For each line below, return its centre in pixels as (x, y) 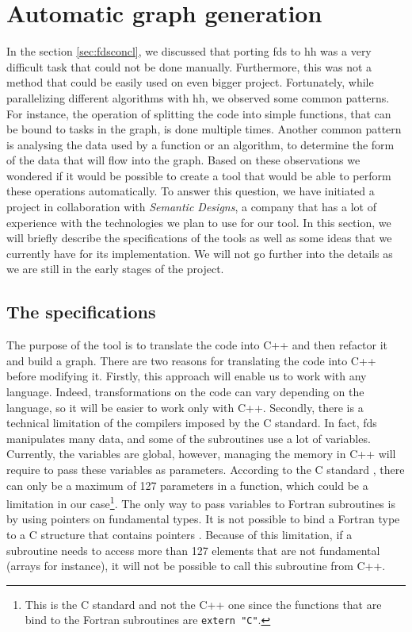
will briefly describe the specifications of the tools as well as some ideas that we (199, 238)
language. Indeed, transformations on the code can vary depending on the (185, 392)
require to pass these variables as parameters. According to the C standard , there (206, 469)
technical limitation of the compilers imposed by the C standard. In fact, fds (192, 423)
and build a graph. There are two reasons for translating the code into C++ (191, 360)
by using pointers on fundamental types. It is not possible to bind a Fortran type (203, 519)
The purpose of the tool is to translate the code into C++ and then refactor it (197, 345)
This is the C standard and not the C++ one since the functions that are (203, 604)
